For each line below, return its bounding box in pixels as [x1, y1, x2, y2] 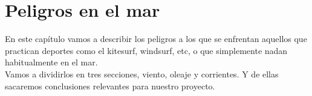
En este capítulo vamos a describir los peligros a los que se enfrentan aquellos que [5, 32, 307, 45]
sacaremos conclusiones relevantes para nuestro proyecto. [5, 79, 215, 92]
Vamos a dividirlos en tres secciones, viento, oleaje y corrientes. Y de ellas [5, 67, 279, 80]
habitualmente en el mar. [5, 56, 98, 68]
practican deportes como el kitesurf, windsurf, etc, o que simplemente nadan [5, 44, 288, 56]
